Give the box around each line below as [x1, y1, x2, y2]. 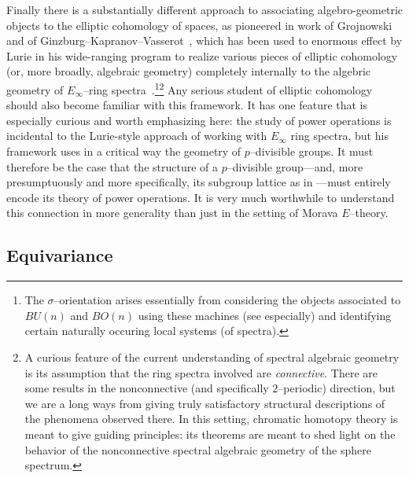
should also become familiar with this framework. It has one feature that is [6, 97, 368, 113]
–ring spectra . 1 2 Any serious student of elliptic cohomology [83, 79, 373, 97]
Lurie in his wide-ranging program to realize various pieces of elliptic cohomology [6, 47, 398, 64]
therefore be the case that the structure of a [6, 158, 219, 175]
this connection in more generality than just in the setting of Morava [6, 204, 338, 221]
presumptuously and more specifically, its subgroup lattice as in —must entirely [6, 174, 391, 190]
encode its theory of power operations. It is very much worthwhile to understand [6, 189, 395, 205]
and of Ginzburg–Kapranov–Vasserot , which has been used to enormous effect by [6, 32, 403, 49]
